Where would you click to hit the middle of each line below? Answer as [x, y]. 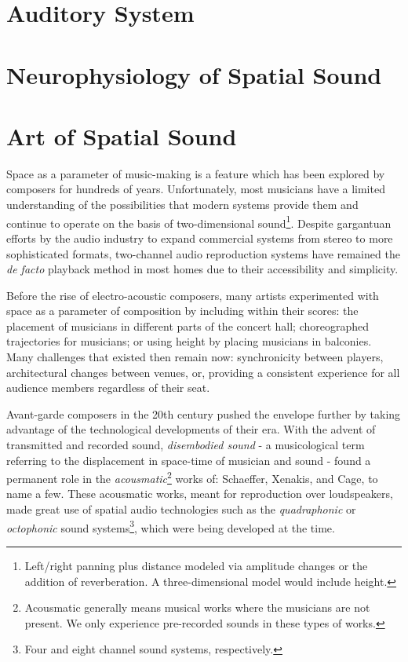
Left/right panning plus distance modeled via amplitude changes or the [196, 565]
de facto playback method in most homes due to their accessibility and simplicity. [202, 269]
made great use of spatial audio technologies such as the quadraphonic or [181, 509]
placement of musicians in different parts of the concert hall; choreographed [188, 326]
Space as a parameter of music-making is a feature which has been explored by [196, 173]
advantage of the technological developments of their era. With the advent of [191, 429]
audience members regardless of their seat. [108, 388]
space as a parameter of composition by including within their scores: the [182, 311]
